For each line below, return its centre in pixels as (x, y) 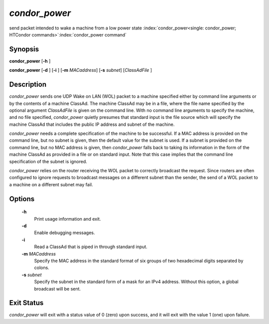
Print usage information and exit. (67, 219)
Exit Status (26, 303)
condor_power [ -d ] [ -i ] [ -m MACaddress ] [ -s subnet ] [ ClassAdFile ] (80, 70)
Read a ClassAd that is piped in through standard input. (91, 247)
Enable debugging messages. (65, 233)
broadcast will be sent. (58, 289)
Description (28, 85)
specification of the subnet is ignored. (48, 161)
